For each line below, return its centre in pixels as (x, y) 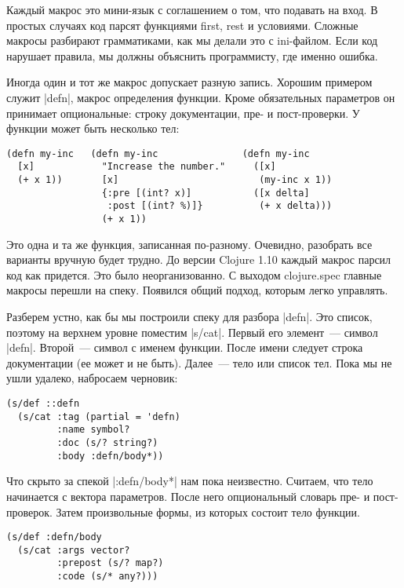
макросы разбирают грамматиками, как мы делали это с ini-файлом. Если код (192, 40)
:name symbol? (93, 430)
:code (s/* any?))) (107, 577)
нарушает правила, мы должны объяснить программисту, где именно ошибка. (192, 55)
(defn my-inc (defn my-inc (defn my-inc (158, 153)
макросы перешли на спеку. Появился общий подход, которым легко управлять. (197, 290)
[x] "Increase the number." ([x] (147, 167)
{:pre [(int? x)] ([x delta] (206, 193)
